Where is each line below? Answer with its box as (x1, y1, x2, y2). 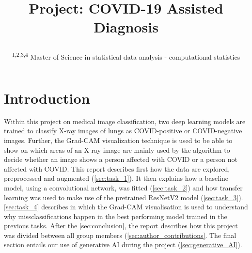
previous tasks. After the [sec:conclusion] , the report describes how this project (4, 221, 238, 231)
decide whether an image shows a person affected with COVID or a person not (4, 154, 238, 164)
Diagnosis (94, 17, 158, 37)
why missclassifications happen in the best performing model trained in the (4, 211, 227, 221)
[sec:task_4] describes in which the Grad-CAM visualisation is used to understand (4, 202, 248, 212)
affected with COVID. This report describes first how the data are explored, (4, 163, 230, 174)
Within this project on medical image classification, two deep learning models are (4, 116, 246, 126)
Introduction (4, 88, 90, 108)
